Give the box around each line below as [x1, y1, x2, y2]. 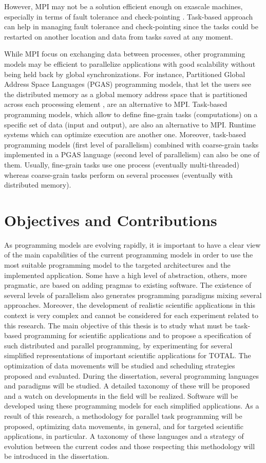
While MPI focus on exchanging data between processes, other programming [4, 48, 245, 59]
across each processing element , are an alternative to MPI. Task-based [4, 99, 227, 109]
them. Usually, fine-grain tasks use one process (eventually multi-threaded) [4, 159, 239, 170]
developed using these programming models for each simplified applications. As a [4, 400, 259, 411]
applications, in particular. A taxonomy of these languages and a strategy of [4, 431, 244, 441]
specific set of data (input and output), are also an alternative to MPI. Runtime [4, 119, 256, 129]
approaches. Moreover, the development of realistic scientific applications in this [4, 300, 255, 310]
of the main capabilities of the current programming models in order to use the [4, 249, 253, 260]
